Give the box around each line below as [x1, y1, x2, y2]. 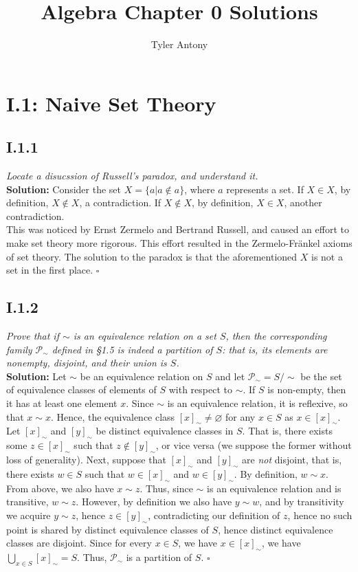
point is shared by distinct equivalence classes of [6, 522, 209, 536]
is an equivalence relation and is [207, 481, 342, 495]
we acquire [6, 507, 51, 522]
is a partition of [126, 549, 192, 564]
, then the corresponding [225, 329, 327, 343]
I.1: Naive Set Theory [6, 89, 216, 117]
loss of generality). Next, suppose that [6, 452, 166, 467]
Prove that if [6, 329, 59, 343]
